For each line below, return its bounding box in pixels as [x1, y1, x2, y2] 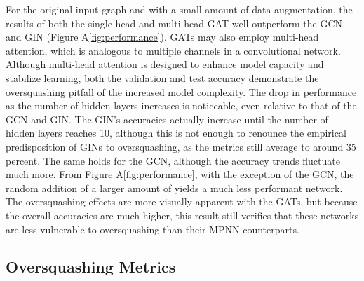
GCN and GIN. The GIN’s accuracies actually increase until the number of [6, 111, 328, 126]
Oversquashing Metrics [6, 256, 176, 277]
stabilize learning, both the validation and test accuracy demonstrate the [6, 70, 319, 85]
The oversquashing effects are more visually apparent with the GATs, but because [6, 194, 358, 209]
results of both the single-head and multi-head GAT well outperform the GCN [6, 15, 343, 30]
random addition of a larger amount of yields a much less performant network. [6, 180, 343, 195]
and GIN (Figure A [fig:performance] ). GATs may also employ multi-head [6, 29, 319, 44]
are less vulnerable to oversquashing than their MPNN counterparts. [6, 221, 299, 236]
